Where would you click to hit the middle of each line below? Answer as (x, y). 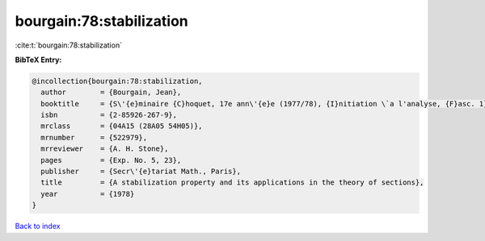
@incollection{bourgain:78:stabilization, (117, 81)
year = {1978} (88, 194)
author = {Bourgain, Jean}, (111, 92)
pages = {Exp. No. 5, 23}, (111, 160)
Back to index (38, 226)
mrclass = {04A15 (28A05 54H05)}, (122, 126)
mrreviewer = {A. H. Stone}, (105, 149)
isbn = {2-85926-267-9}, (109, 115)
